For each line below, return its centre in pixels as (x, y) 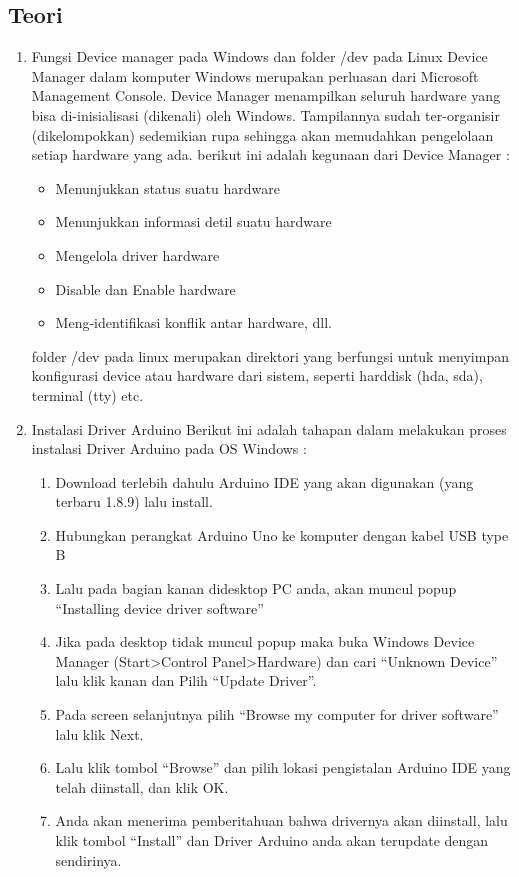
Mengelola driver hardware (137, 254)
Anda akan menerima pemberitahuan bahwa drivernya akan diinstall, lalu (281, 820)
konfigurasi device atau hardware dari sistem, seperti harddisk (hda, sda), (257, 375)
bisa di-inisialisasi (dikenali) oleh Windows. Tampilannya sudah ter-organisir (265, 114)
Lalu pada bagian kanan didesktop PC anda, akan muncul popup (256, 588)
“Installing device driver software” (159, 607)
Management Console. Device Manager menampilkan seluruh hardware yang (266, 95)
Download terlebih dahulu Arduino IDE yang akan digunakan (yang (264, 481)
